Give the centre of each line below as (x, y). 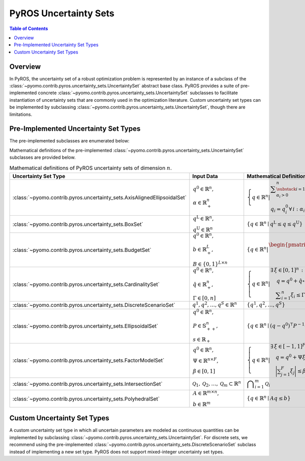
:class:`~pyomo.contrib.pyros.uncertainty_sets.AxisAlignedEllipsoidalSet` (99, 197)
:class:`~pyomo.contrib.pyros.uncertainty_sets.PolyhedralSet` (86, 398)
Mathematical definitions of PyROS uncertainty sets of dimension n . (91, 168)
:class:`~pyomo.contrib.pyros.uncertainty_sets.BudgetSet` (82, 250)
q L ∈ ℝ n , (203, 218)
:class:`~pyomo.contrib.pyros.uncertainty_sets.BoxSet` (78, 224)
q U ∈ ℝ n (203, 229)
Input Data (205, 177)
